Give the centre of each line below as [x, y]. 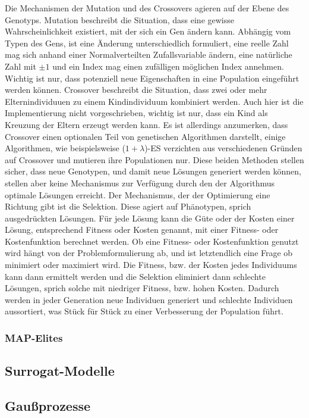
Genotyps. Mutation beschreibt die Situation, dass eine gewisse [119, 19]
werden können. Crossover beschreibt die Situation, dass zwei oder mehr [136, 90]
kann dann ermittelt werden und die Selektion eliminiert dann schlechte [135, 276]
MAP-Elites [34, 337]
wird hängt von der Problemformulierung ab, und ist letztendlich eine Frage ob [149, 253]
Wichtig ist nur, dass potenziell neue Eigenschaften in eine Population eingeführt [152, 78]
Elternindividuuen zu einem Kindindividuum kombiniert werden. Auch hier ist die [154, 101]
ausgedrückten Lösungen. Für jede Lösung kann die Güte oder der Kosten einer [150, 218]
